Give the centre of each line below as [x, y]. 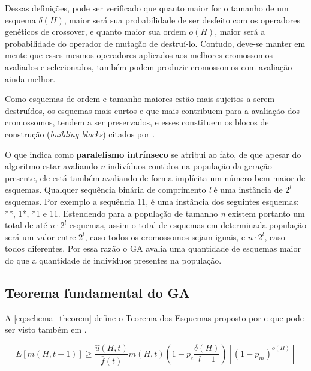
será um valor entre [40, 236]
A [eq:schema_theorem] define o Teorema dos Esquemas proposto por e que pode [154, 317]
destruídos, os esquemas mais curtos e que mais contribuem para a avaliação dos [152, 110]
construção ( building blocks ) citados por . [80, 134]
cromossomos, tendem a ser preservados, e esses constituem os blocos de [137, 122]
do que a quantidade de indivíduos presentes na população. [113, 260]
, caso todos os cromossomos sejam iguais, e [165, 236]
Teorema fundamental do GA [97, 292]
